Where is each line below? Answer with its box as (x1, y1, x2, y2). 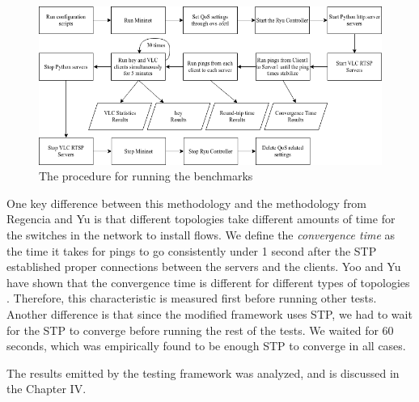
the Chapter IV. (6, 380, 87, 397)
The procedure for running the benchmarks (39, 167, 253, 184)
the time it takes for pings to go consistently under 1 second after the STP (6, 242, 377, 259)
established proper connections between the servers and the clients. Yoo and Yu (6, 258, 401, 275)
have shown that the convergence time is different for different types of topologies (6, 273, 410, 290)
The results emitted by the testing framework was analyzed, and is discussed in (6, 364, 400, 381)
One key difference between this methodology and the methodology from (6, 194, 367, 211)
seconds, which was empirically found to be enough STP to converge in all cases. (6, 337, 406, 354)
